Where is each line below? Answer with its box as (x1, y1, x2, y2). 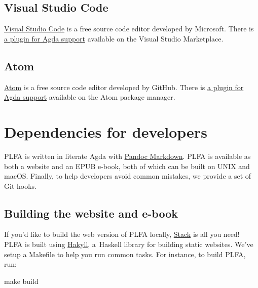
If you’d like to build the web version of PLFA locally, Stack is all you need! (4, 229, 240, 239)
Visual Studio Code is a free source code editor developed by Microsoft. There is (4, 23, 254, 34)
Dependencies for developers (4, 121, 207, 142)
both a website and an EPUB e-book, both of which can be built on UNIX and (4, 160, 250, 171)
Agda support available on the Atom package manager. (4, 92, 175, 102)
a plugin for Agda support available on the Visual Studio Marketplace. (4, 33, 224, 44)
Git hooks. (4, 180, 36, 191)
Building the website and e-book (4, 205, 178, 221)
